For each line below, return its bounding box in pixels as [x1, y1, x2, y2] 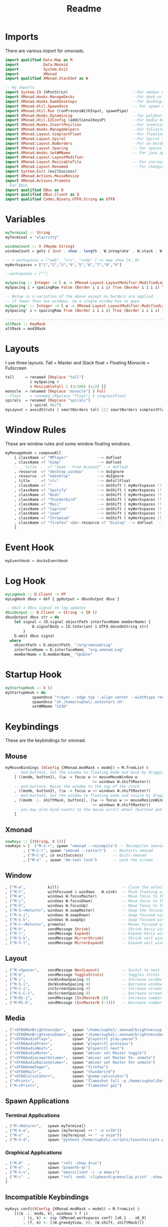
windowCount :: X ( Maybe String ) [5, 244, 75, 249]
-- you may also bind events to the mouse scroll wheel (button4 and [14, 807, 162, 812]
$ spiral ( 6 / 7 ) [29, 402, 61, 408]
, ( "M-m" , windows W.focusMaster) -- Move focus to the [5, 894, 166, 899]
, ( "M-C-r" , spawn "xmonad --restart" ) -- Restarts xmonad [23, 848, 153, 854]
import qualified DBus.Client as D [5, 192, 79, 197]
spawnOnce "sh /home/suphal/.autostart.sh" [31, 699, 124, 704]
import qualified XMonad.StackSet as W [5, 76, 88, 81]
